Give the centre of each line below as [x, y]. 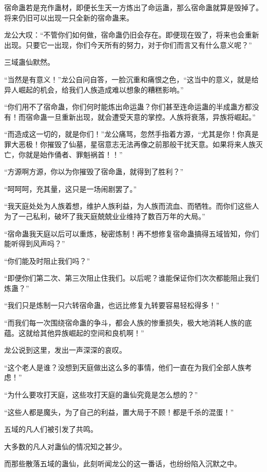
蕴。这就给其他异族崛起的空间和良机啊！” [74, 332]
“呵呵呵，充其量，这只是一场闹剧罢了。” [71, 188]
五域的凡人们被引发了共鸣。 [51, 429]
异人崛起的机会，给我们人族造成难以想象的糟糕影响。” [94, 89]
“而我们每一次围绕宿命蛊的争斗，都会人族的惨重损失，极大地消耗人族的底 [128, 323]
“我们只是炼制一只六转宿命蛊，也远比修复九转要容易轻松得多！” [112, 305]
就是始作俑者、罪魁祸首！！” [74, 154]
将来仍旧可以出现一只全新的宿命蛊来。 [69, 17]
